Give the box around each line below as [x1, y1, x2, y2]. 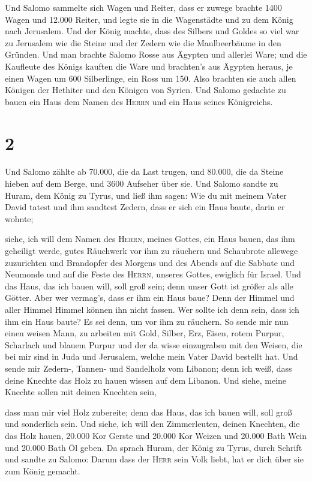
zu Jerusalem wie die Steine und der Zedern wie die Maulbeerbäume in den [5, 36, 281, 49]
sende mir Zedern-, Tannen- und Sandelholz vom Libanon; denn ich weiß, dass [5, 362, 292, 374]
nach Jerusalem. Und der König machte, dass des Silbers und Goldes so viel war [5, 25, 299, 37]
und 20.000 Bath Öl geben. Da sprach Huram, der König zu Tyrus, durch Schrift [5, 441, 302, 453]
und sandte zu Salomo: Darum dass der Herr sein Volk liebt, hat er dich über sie [5, 453, 304, 465]
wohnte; [5, 212, 34, 225]
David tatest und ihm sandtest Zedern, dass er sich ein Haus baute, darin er [5, 201, 285, 213]
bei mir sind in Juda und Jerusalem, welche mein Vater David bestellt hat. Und [5, 350, 298, 363]
